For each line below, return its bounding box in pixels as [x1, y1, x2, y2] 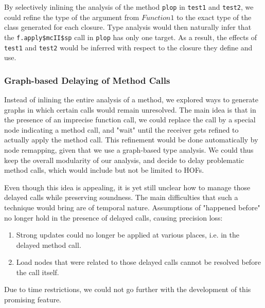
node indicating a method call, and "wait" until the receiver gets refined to [4, 124, 239, 135]
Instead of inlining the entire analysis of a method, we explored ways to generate [4, 94, 258, 104]
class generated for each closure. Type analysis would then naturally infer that [4, 22, 252, 32]
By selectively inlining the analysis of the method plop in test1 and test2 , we [4, 2, 254, 12]
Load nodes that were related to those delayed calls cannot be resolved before [16, 257, 261, 267]
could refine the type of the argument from [4, 11, 139, 22]
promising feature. [4, 294, 62, 305]
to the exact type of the [176, 11, 252, 22]
